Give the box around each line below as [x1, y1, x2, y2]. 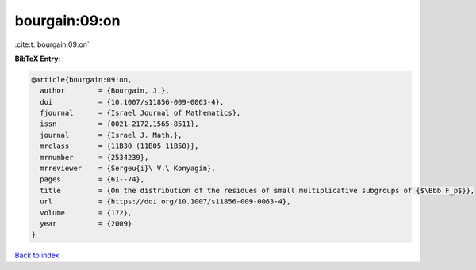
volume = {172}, [40, 208, 132, 217]
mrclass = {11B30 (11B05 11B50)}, [40, 142, 199, 150]
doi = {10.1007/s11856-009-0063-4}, [40, 97, 225, 106]
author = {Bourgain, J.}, [40, 86, 170, 95]
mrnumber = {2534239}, [40, 153, 149, 162]
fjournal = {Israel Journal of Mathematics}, [40, 108, 241, 118]
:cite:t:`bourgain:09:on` [14, 40, 90, 49]
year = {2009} [40, 219, 132, 228]
